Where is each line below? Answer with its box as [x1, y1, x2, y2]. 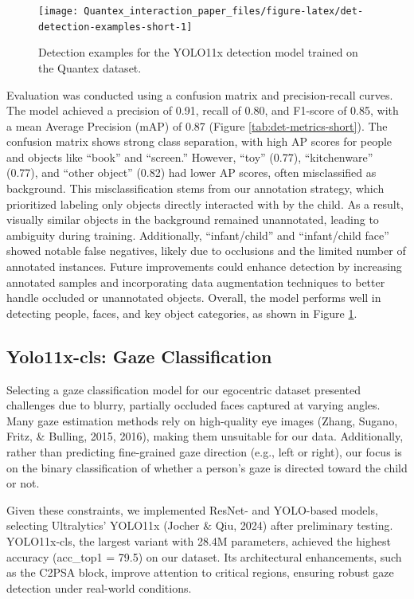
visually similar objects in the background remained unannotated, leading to [6, 211, 379, 228]
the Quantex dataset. [38, 59, 142, 76]
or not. [6, 475, 40, 491]
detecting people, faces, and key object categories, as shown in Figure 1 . [6, 304, 357, 321]
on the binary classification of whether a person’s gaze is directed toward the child [6, 459, 408, 476]
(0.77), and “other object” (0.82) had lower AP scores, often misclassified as [6, 164, 377, 181]
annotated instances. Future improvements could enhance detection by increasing [6, 258, 402, 275]
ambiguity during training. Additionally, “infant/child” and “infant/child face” [6, 226, 389, 243]
